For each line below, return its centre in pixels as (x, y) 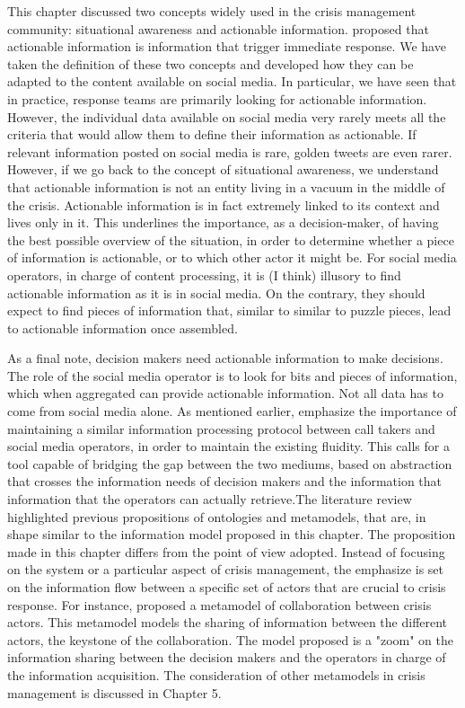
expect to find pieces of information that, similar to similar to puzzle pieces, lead (229, 310)
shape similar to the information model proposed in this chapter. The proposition (232, 534)
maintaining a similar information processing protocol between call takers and (221, 428)
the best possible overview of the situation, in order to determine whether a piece (231, 239)
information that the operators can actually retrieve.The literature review (210, 499)
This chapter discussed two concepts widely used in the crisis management (212, 11)
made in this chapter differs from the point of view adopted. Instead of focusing (226, 551)
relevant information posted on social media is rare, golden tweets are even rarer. (230, 151)
